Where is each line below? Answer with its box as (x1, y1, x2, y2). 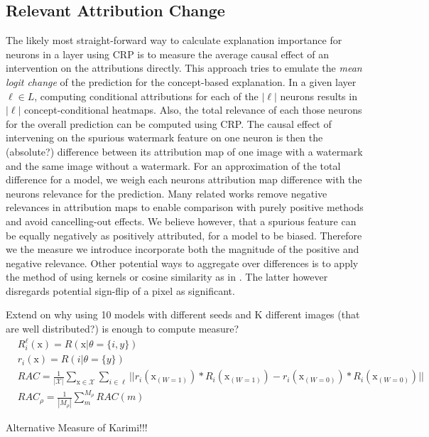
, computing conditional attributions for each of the (34, 88, 259, 103)
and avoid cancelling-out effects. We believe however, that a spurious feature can (6, 213, 357, 228)
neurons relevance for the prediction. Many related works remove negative (6, 185, 327, 200)
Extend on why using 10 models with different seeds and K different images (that (6, 307, 360, 322)
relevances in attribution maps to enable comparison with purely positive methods (6, 200, 364, 215)
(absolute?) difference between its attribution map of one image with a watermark (6, 144, 363, 158)
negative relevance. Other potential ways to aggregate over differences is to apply (6, 255, 359, 270)
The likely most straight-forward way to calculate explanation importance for (6, 33, 342, 48)
